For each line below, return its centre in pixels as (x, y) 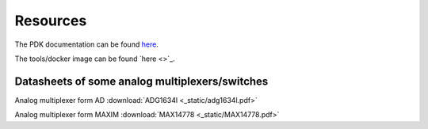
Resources (51, 21)
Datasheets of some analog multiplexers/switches (141, 81)
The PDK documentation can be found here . (86, 44)
